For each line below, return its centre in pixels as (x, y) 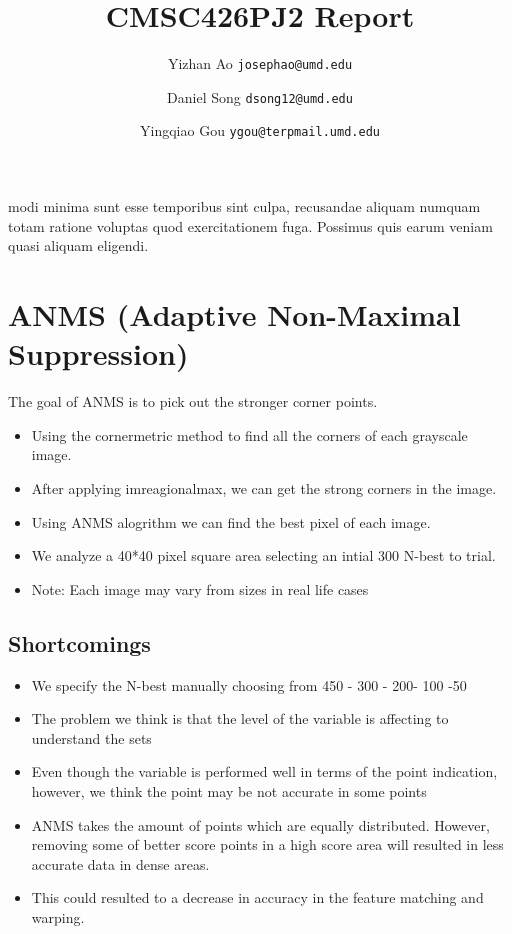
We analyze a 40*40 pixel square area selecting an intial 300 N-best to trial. (263, 555)
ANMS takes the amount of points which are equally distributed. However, (260, 824)
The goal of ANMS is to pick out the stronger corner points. (193, 401)
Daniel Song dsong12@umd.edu (260, 96)
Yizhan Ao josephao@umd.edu (260, 63)
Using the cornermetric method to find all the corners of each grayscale (249, 434)
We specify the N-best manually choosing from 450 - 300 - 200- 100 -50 (249, 684)
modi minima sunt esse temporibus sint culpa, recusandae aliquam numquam (244, 206)
